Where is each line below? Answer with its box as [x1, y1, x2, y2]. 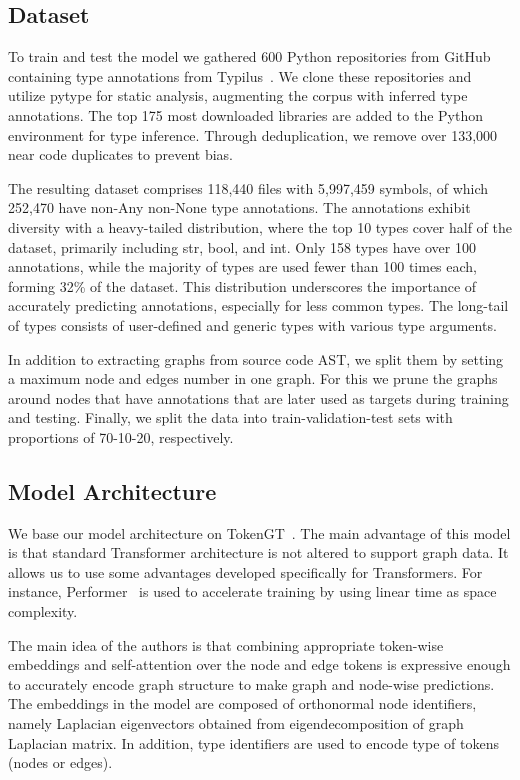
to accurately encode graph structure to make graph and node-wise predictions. [8, 673, 495, 694]
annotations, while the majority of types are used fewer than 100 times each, [8, 256, 478, 277]
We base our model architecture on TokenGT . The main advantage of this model [8, 522, 511, 543]
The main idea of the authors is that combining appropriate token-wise [8, 634, 444, 655]
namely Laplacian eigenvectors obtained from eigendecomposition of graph [8, 713, 464, 734]
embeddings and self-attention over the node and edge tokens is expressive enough [8, 654, 511, 675]
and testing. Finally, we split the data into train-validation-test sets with [8, 407, 453, 428]
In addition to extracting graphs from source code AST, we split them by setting [8, 348, 504, 369]
